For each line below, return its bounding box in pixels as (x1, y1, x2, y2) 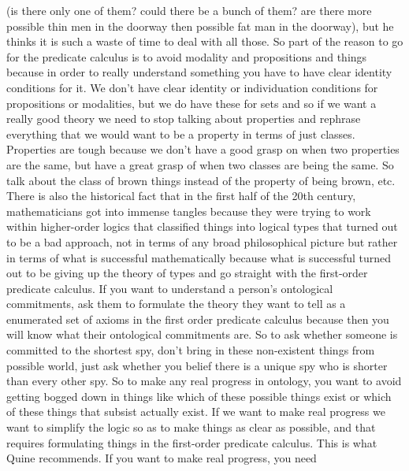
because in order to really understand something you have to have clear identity (6, 64, 392, 80)
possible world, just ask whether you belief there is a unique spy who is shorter (6, 357, 388, 373)
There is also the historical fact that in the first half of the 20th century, (6, 187, 356, 204)
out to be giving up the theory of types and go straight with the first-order (6, 265, 368, 281)
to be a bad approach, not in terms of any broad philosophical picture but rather (6, 233, 398, 250)
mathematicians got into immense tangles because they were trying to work (6, 202, 371, 219)
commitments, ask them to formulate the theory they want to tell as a (6, 295, 346, 312)
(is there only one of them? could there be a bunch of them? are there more (6, 2, 372, 18)
